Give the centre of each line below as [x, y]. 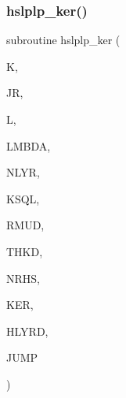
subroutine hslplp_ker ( [63, 40]
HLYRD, [27, 331]
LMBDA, [29, 145]
